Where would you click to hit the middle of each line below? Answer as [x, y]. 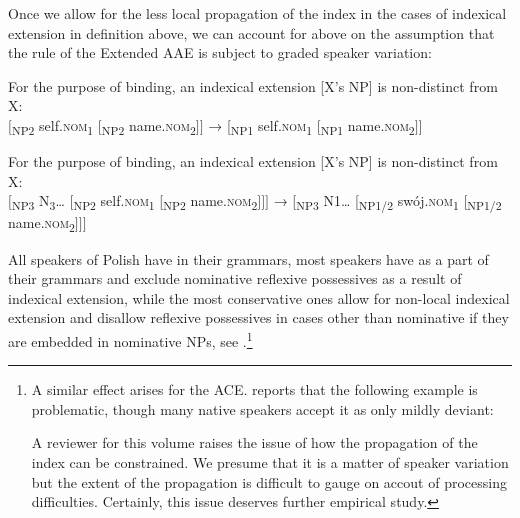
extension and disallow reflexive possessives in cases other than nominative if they [258, 317]
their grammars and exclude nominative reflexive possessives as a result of [235, 278]
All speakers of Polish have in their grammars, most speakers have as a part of [248, 258]
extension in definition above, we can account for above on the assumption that [251, 32]
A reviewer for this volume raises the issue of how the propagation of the [254, 442]
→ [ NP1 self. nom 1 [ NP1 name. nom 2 [311, 126]
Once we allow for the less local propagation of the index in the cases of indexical [257, 13]
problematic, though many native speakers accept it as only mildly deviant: [262, 408]
